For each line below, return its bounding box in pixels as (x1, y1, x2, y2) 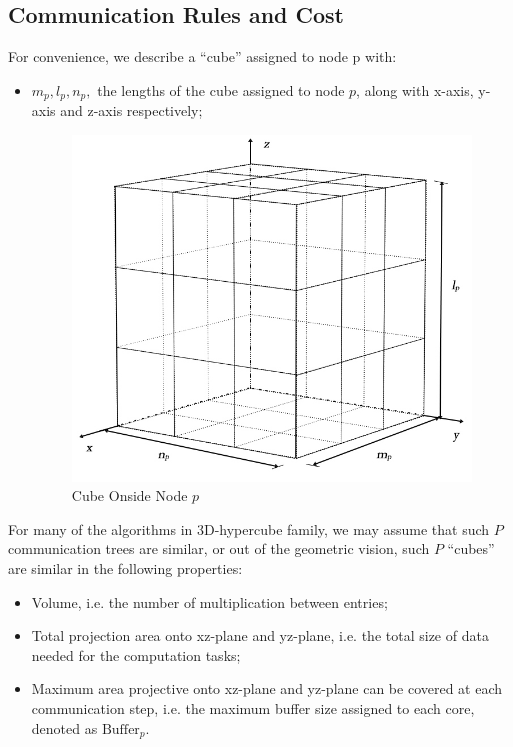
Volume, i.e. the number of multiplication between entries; (31, 591, 388, 612)
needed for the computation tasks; (31, 644, 241, 665)
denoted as (31, 717, 98, 738)
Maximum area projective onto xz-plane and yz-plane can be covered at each (31, 678, 503, 699)
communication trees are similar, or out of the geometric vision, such (8, 538, 430, 559)
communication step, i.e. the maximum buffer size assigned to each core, (31, 697, 475, 718)
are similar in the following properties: (8, 557, 243, 578)
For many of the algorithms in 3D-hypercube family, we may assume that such (8, 518, 490, 539)
